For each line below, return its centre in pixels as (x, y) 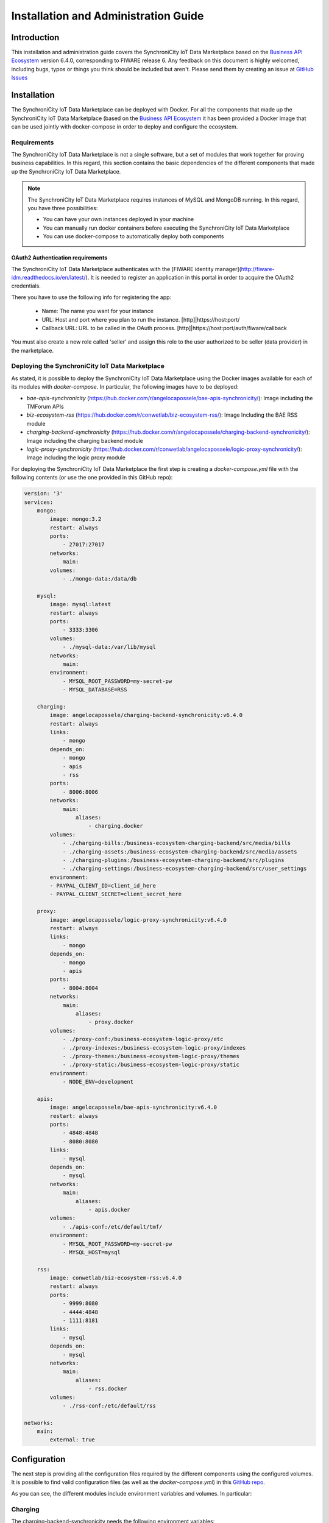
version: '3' (44, 494)
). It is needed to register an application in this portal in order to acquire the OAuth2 (190, 277)
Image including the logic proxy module (76, 458)
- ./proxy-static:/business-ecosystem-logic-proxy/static (151, 1065)
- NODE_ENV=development (98, 1082)
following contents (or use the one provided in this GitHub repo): (92, 478)
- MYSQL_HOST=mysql (92, 1252)
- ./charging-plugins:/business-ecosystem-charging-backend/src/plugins (173, 860)
